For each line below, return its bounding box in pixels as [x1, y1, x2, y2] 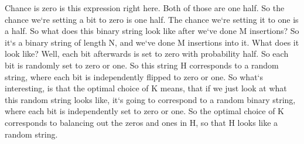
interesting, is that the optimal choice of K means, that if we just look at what [5, 82, 287, 94]
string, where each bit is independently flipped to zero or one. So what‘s [5, 70, 264, 83]
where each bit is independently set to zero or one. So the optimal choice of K [5, 105, 285, 117]
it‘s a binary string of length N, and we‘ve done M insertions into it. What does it [5, 36, 299, 48]
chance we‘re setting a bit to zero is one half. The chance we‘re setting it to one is [5, 13, 299, 25]
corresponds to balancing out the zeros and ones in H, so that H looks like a [5, 116, 278, 128]
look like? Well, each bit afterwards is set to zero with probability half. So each [5, 47, 289, 60]
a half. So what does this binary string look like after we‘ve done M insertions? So [5, 25, 299, 37]
